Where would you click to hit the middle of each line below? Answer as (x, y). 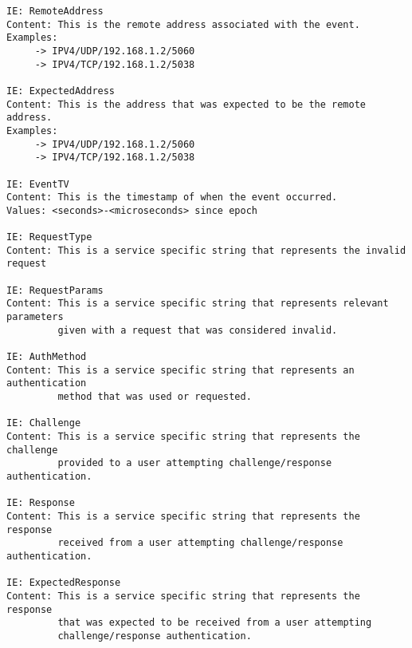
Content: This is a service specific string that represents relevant (198, 304)
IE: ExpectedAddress (61, 91)
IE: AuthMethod (47, 357)
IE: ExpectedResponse (64, 583)
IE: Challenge (44, 423)
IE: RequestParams (55, 290)
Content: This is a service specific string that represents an (180, 370)
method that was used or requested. (155, 397)
